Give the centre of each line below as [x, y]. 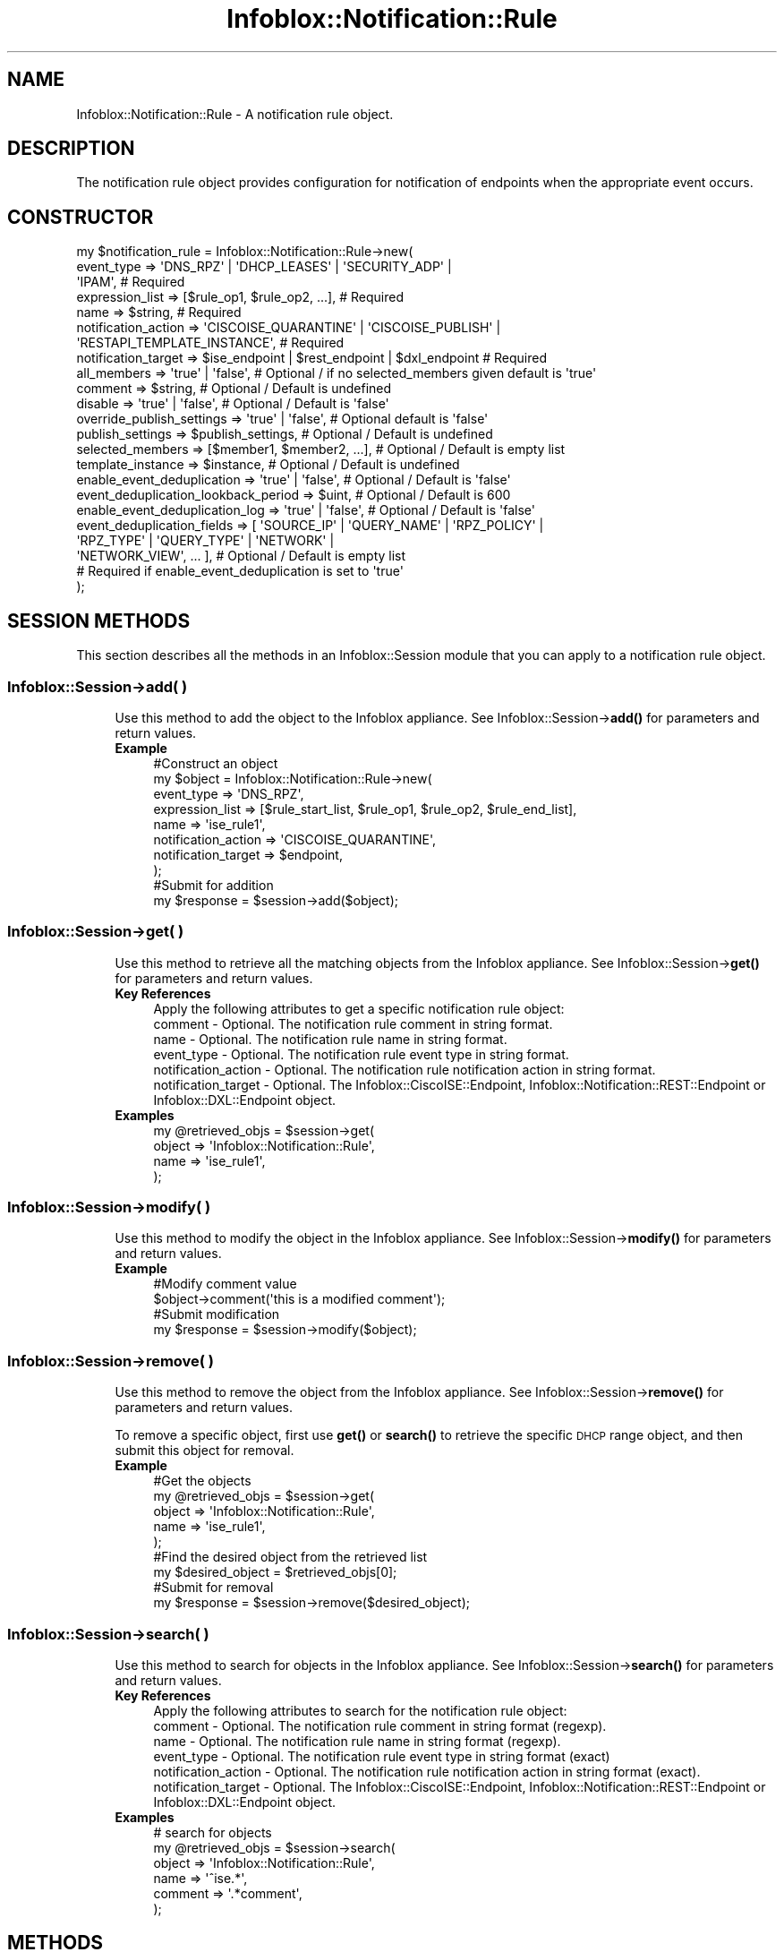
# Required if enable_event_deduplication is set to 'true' [240, 571]
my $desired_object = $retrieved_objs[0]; [275, 1572]
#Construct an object [216, 763]
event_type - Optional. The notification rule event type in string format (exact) [382, 1756]
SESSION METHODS [99, 621]
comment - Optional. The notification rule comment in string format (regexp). [380, 1725]
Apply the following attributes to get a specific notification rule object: [359, 1008]
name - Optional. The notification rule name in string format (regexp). [357, 1741]
